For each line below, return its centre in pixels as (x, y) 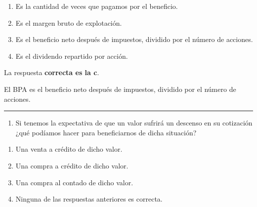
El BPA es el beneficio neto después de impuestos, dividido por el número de (120, 89)
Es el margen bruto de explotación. (69, 22)
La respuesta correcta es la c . (52, 72)
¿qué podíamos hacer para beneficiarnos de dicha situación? (106, 132)
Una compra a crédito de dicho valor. (72, 165)
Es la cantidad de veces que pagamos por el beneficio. (97, 6)
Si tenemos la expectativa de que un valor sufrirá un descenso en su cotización (134, 123)
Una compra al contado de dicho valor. (74, 182)
